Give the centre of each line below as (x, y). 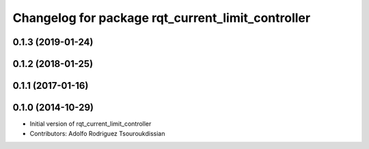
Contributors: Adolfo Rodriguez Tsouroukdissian (97, 133)
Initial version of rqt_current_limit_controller (91, 124)
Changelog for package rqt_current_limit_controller (162, 18)
